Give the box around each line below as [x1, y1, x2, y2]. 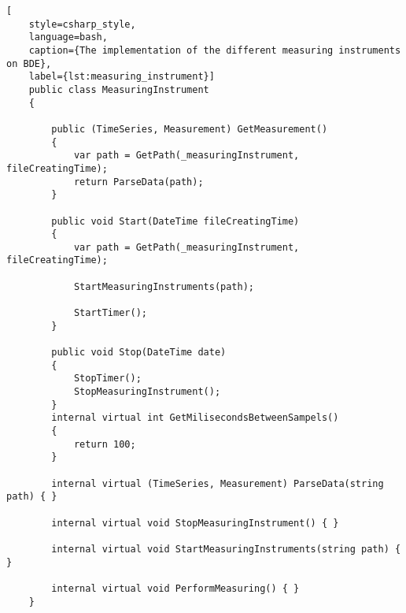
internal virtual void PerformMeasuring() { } [51, 582, 300, 594]
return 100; [73, 438, 136, 450]
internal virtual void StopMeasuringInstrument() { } [51, 517, 339, 529]
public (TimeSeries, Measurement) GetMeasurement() [51, 123, 328, 135]
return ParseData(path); [73, 176, 204, 188]
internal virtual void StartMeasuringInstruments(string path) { [51, 543, 401, 555]
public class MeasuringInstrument [28, 84, 209, 95]
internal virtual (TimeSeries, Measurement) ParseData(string [51, 477, 384, 489]
